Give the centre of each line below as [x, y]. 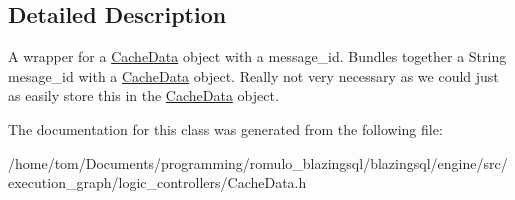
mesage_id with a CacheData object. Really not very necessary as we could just [253, 75]
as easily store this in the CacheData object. [143, 95]
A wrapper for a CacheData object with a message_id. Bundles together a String [257, 56]
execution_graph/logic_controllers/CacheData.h [157, 182]
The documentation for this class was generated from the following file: [225, 128]
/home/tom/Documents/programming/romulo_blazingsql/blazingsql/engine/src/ [258, 162]
